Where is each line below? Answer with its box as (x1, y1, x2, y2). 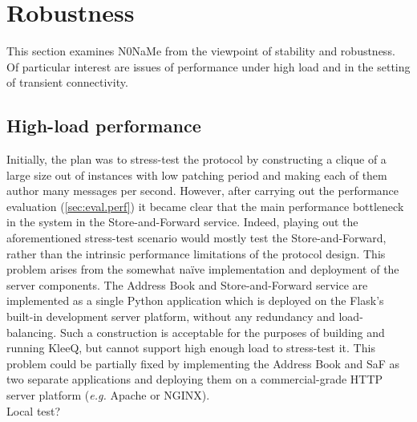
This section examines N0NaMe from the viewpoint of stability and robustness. (6, 43, 395, 59)
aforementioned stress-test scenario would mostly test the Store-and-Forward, (6, 229, 387, 246)
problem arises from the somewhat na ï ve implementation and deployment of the (6, 261, 399, 278)
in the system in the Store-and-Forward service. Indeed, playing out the (6, 213, 358, 230)
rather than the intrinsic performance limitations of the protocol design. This (6, 245, 386, 262)
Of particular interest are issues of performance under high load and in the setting (6, 58, 411, 75)
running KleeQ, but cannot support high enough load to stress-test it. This (6, 339, 375, 356)
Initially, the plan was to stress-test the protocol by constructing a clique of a (6, 151, 387, 168)
